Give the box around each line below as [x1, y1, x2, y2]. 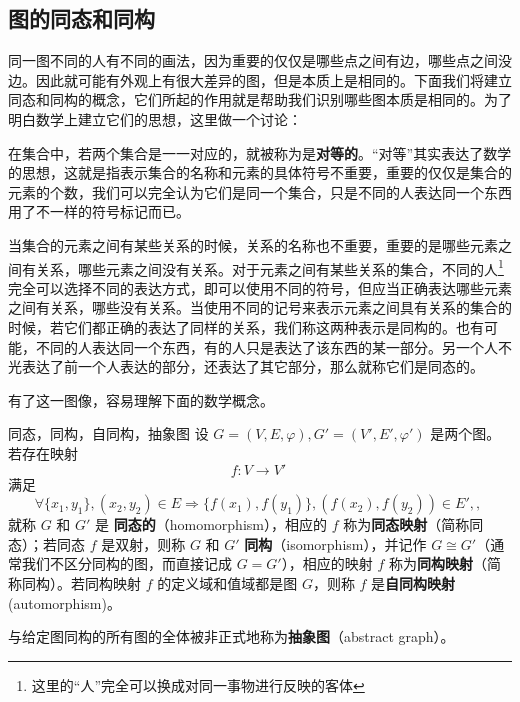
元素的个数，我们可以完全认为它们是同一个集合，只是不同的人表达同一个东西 [8, 181, 512, 202]
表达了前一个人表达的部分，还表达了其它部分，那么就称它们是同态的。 [21, 356, 484, 377]
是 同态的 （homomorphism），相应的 [95, 514, 327, 535]
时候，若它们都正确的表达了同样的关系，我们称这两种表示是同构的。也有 [8, 316, 484, 337]
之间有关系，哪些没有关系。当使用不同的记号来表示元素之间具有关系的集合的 [8, 297, 512, 318]
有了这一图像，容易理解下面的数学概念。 [8, 389, 274, 410]
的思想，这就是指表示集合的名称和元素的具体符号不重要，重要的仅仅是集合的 [8, 162, 512, 183]
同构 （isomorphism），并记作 [244, 533, 427, 554]
